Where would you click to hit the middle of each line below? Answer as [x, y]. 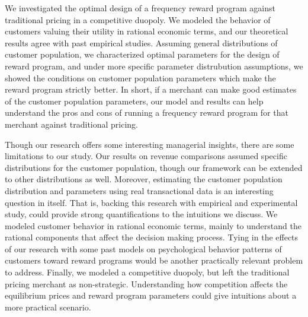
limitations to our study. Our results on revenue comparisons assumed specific [146, 156]
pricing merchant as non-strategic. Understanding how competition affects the [146, 283]
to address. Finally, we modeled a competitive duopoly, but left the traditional [147, 272]
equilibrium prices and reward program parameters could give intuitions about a [151, 295]
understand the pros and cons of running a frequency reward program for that [147, 112]
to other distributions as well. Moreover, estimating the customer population [144, 179]
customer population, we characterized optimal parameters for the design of [142, 54]
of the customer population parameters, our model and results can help [134, 101]
